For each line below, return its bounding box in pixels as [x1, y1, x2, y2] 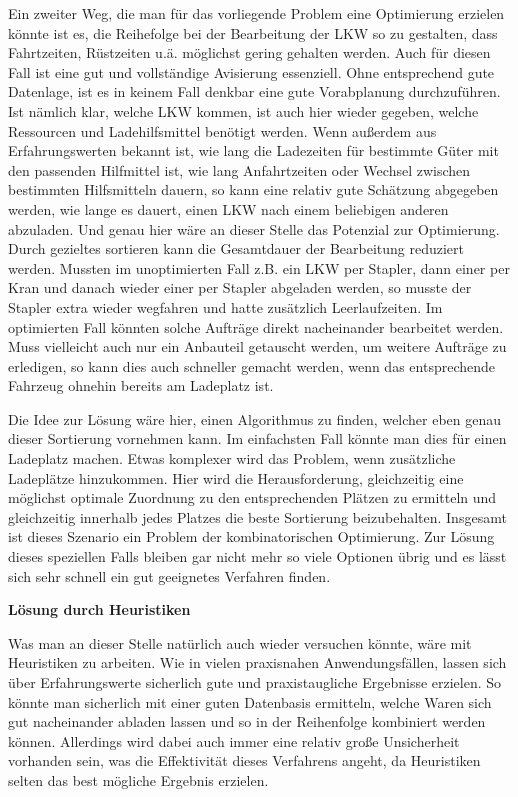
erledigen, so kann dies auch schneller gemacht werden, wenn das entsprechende [8, 355, 495, 376]
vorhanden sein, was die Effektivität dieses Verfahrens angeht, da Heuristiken [8, 750, 481, 771]
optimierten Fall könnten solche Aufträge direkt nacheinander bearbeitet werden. [8, 316, 504, 337]
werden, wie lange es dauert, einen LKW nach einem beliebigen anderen [8, 198, 449, 219]
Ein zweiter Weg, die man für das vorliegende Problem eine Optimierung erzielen [8, 3, 505, 23]
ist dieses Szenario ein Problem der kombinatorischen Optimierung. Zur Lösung [8, 526, 495, 547]
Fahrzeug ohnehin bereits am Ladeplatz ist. [8, 375, 274, 396]
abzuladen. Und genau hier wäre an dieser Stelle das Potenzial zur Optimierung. [8, 218, 500, 239]
